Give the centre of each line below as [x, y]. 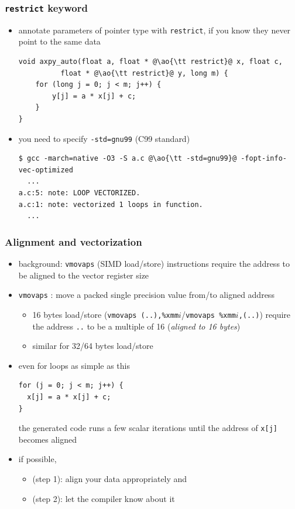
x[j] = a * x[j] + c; [69, 397]
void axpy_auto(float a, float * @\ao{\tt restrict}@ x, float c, [150, 62]
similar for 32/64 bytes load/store [93, 346]
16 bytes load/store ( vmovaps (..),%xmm [106, 314]
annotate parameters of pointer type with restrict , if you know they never [155, 30]
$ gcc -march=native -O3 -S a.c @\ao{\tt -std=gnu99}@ [128, 159]
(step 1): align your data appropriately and [110, 479]
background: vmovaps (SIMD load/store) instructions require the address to [154, 264]
